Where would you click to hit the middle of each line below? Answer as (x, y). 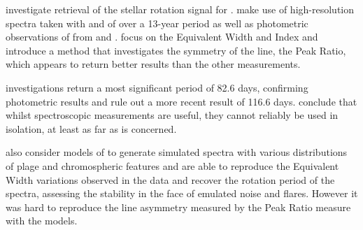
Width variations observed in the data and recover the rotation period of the (170, 179)
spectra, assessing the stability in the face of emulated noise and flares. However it (182, 193)
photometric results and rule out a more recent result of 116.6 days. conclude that (181, 101)
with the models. (42, 221)
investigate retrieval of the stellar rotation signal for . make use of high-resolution (180, 9)
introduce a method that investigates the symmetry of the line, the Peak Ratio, (176, 50)
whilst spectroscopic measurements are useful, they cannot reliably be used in (172, 115)
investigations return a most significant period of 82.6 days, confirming (157, 87)
